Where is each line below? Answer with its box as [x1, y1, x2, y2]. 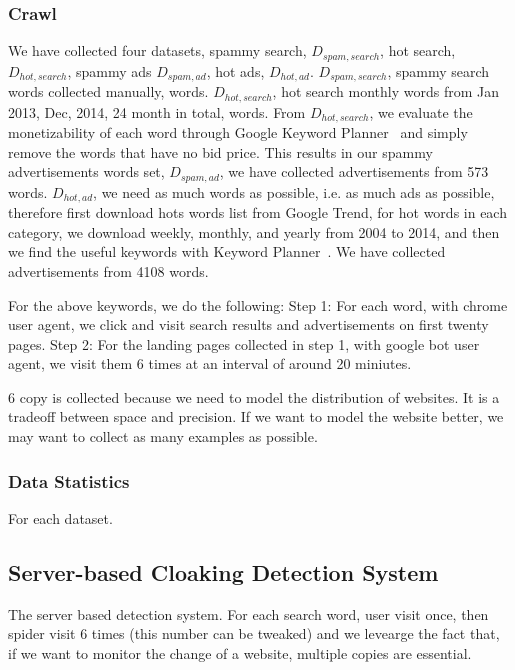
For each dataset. [8, 507, 113, 528]
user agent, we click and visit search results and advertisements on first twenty [8, 314, 489, 335]
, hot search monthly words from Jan [272, 81, 500, 102]
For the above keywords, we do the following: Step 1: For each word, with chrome [8, 294, 508, 315]
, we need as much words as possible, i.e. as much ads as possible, [93, 181, 495, 202]
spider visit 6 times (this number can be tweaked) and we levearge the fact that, [8, 623, 500, 644]
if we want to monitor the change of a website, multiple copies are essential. [8, 642, 472, 663]
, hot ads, [206, 60, 265, 81]
